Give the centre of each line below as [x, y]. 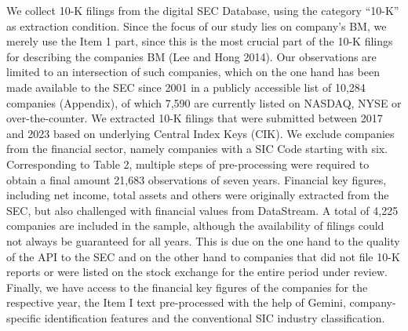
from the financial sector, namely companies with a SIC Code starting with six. [197, 149]
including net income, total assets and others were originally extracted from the [198, 195]
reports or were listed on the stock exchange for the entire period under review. [197, 272]
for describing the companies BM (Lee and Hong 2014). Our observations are [191, 56]
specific [24, 317]
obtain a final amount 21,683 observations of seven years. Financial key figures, [197, 179]
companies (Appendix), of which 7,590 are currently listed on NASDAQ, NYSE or [204, 102]
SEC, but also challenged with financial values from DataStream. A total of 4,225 [202, 210]
